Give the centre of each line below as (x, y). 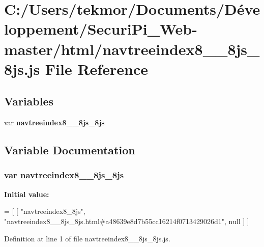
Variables (29, 101)
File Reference (96, 68)
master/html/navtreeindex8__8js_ (132, 49)
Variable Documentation (70, 150)
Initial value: (27, 194)
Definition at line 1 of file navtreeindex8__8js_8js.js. (87, 238)
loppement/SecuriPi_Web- (101, 29)
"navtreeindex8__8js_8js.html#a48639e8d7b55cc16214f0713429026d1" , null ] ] (127, 221)
